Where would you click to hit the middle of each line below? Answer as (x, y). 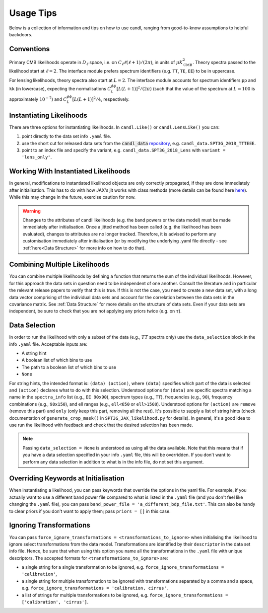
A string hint (34, 353)
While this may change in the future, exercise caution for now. (72, 197)
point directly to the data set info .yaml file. (66, 136)
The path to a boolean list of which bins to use (69, 367)
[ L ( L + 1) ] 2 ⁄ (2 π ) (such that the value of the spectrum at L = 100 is (186, 88)
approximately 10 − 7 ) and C (38, 99)
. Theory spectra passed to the (224, 62)
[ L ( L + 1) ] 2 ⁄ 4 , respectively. (101, 99)
